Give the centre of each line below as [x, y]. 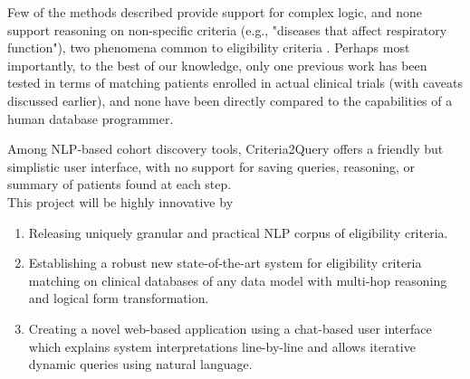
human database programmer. [91, 118]
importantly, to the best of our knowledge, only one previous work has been [217, 65]
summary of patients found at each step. [120, 184]
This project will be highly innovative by [120, 201]
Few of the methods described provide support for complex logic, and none [215, 12]
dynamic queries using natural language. [140, 364]
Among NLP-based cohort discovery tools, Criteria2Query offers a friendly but [225, 149]
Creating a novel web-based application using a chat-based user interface [230, 328]
